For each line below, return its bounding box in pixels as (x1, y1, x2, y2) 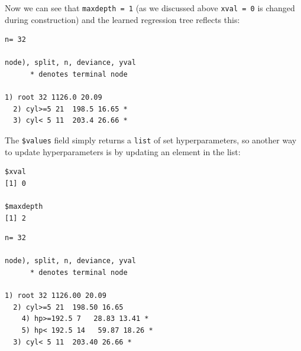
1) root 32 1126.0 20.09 (5, 93, 102, 102)
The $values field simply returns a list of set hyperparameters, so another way (5, 134, 297, 146)
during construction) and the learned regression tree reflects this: (5, 13, 240, 25)
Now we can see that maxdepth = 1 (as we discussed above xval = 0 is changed (5, 2, 295, 14)
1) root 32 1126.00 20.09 (5, 291, 106, 300)
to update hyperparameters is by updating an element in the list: (5, 145, 241, 158)
